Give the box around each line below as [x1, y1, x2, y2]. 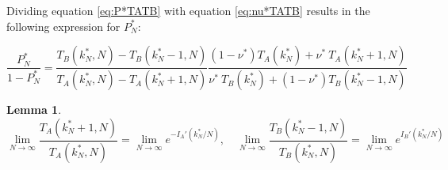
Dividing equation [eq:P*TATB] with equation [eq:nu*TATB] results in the [6, 2, 370, 18]
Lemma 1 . [6, 101, 62, 118]
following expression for [6, 17, 121, 34]
